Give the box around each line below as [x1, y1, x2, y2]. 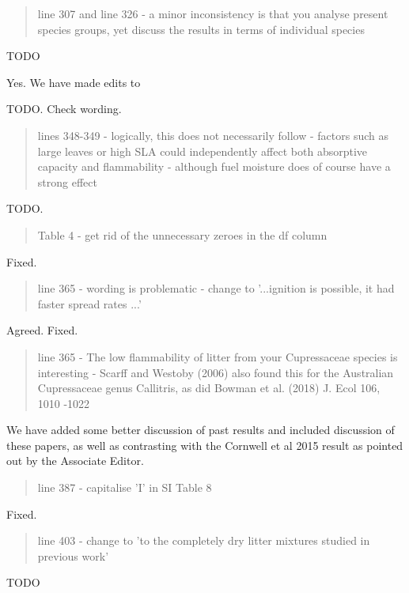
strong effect [37, 173, 97, 190]
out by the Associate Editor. [6, 452, 144, 469]
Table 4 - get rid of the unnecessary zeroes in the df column [37, 226, 328, 243]
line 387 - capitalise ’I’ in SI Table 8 [37, 479, 212, 496]
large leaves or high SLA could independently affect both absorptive [37, 142, 368, 159]
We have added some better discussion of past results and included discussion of [6, 421, 395, 438]
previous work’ [37, 547, 109, 564]
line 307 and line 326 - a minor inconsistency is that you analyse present [37, 6, 388, 21]
